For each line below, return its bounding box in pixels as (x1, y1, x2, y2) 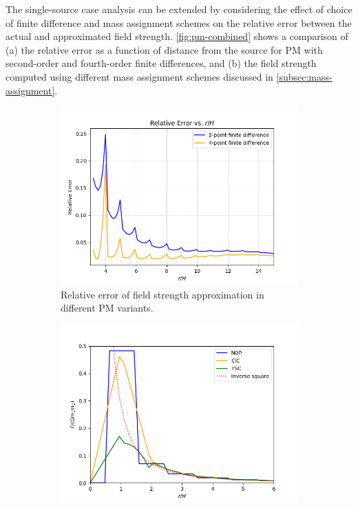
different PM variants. (61, 301, 154, 315)
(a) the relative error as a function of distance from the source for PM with (6, 42, 323, 57)
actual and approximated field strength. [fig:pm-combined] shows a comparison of (6, 29, 348, 43)
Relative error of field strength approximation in (61, 287, 264, 301)
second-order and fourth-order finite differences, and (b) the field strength (6, 56, 317, 70)
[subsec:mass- (276, 69, 333, 83)
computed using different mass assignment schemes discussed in (6, 69, 273, 83)
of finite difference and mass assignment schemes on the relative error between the (6, 15, 352, 30)
